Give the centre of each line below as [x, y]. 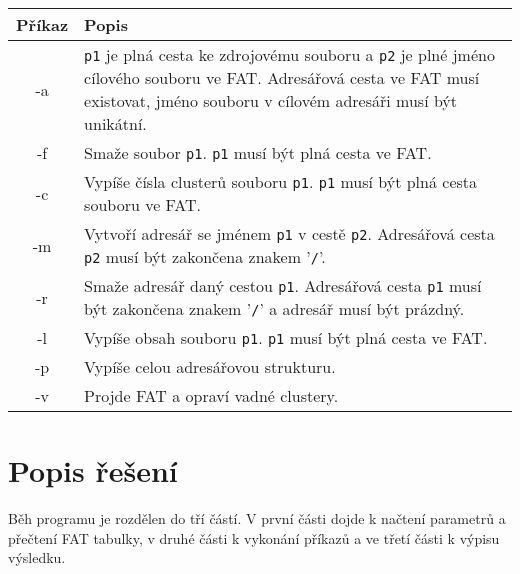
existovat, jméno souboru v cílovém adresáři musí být [271, 100]
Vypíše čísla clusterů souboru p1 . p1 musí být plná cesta [281, 181]
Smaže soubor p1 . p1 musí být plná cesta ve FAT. [258, 152]
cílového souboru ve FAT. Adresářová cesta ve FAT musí [282, 77]
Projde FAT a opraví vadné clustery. [211, 395]
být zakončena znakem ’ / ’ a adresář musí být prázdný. [274, 308]
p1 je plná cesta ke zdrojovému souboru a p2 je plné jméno [289, 54]
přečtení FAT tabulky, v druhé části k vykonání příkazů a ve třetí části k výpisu [254, 537]
